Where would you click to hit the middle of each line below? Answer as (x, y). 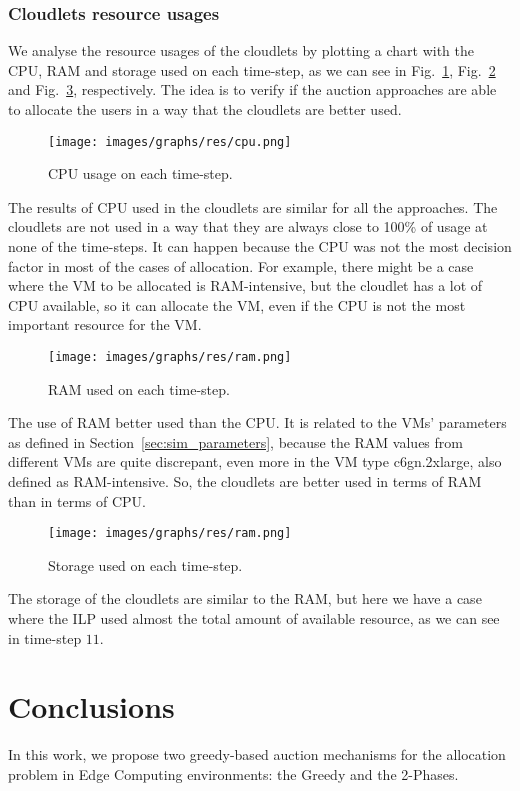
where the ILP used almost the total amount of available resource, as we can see (254, 618)
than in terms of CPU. (77, 500)
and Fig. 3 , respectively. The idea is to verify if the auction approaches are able (252, 89)
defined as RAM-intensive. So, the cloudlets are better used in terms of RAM (245, 481)
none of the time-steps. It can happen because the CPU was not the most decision (260, 246)
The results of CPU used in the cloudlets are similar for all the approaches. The (253, 206)
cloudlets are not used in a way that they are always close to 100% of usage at (248, 226)
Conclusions (91, 706)
